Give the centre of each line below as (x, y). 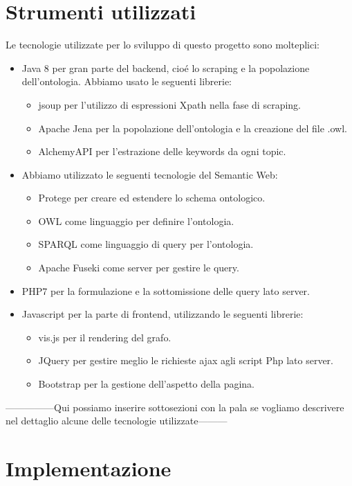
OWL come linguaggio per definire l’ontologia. (136, 220)
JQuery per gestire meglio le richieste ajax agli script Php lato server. (186, 360)
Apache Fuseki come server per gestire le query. (139, 268)
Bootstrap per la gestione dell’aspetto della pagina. (147, 384)
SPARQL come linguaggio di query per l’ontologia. (146, 244)
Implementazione (89, 468)
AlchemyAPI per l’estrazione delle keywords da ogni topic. (162, 151)
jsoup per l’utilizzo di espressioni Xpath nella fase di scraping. (169, 104)
